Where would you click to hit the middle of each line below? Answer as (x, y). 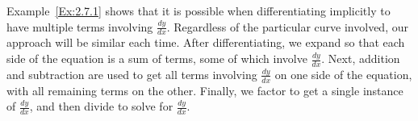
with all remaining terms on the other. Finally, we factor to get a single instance (205, 90)
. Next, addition (361, 58)
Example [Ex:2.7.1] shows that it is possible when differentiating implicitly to (199, 10)
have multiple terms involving (80, 26)
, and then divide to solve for (101, 106)
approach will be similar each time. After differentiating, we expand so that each (206, 42)
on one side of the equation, (343, 74)
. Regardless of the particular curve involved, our (287, 26)
